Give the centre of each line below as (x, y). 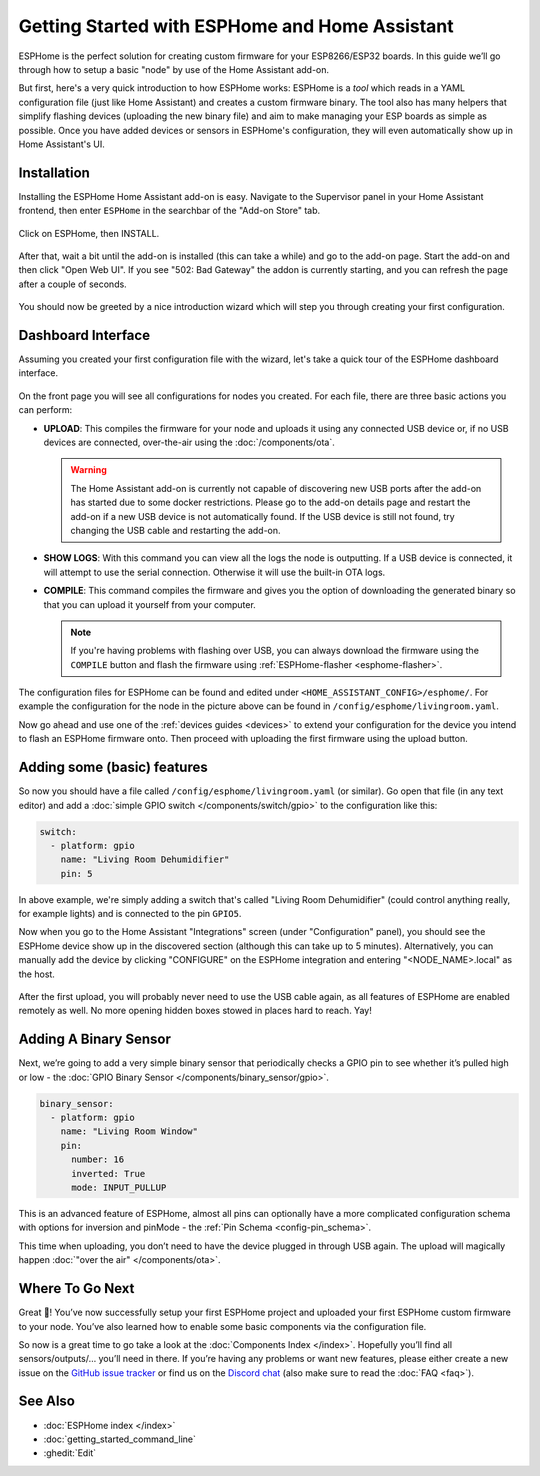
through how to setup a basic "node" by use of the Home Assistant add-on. (174, 69)
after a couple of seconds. (72, 284)
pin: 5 (76, 873)
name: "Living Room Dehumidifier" (145, 859)
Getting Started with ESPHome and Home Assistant (236, 26)
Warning (88, 470)
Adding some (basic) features (113, 767)
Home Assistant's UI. (61, 144)
